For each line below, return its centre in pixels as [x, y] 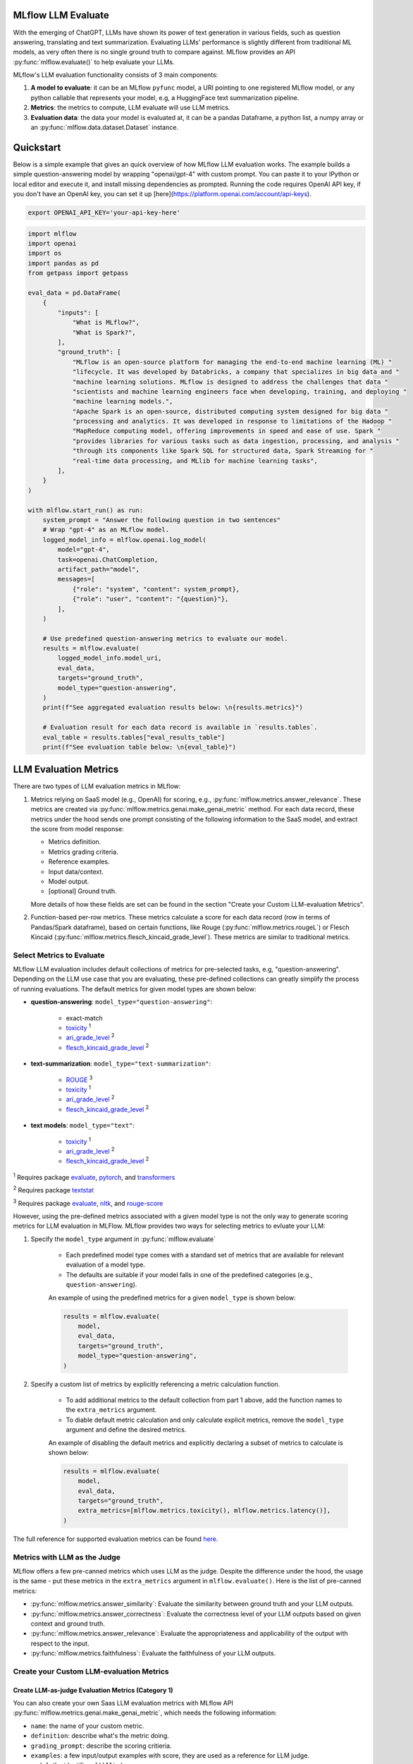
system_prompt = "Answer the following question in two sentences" [162, 520]
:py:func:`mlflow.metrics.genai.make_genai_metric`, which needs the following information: [145, 1713]
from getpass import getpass [78, 273]
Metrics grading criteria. [84, 852]
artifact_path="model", [99, 569]
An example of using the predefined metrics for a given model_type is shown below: [172, 1298]
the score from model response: [77, 829]
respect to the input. [60, 1643]
